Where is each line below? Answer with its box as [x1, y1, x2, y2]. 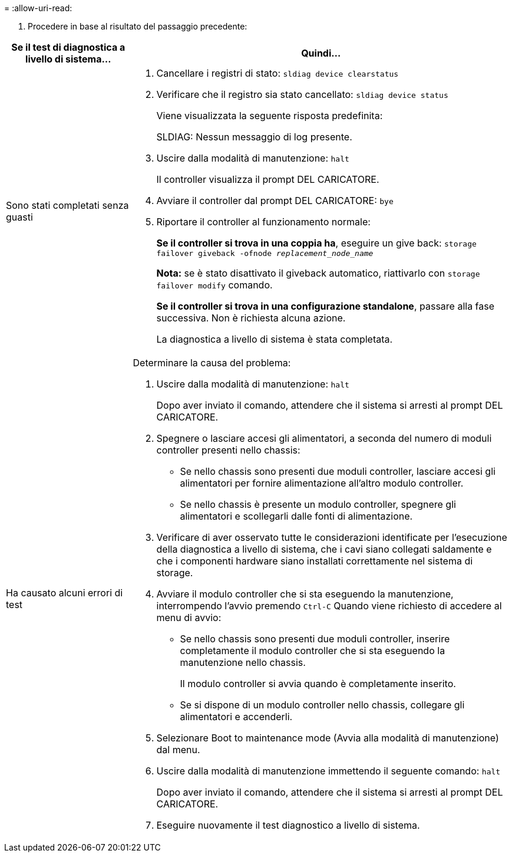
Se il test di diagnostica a [11, 41, 125, 53]
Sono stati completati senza [6, 199, 129, 211]
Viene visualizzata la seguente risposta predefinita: [156, 110, 383, 122]
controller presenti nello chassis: [156, 444, 300, 456]
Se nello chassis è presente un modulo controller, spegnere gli [180, 498, 456, 510]
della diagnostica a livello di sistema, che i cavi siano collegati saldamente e [156, 543, 492, 555]
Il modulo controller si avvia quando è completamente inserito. [180, 678, 456, 689]
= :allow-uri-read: [4, 3, 72, 13]
